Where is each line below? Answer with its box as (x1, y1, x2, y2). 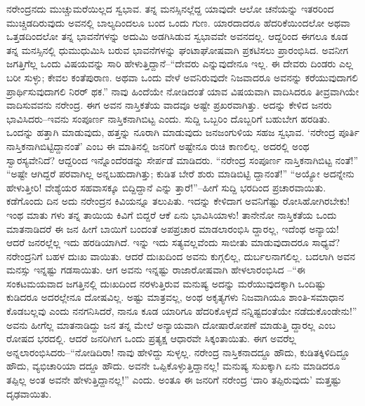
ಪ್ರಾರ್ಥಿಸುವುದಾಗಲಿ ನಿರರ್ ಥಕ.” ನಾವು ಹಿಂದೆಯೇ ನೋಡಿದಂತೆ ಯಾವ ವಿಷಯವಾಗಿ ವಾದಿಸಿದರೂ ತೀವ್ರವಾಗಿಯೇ (6, 83, 359, 98)
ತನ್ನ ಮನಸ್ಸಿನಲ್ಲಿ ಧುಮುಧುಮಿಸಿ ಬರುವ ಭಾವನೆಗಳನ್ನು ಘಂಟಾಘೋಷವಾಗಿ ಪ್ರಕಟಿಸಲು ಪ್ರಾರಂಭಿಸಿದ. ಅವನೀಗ (6, 42, 349, 57)
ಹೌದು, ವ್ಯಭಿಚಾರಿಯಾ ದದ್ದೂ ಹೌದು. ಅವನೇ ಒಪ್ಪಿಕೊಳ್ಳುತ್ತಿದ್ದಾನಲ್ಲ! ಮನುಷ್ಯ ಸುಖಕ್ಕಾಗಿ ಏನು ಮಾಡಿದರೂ (6, 358, 340, 373)
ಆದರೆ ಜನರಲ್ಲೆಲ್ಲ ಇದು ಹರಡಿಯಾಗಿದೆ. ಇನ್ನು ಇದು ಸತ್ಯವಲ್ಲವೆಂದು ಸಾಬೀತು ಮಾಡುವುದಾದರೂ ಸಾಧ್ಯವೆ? (6, 235, 340, 250)
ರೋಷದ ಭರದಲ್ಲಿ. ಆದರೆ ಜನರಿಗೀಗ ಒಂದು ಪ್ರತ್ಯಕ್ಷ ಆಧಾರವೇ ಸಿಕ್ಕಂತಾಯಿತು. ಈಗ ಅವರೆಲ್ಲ (6, 331, 296, 346)
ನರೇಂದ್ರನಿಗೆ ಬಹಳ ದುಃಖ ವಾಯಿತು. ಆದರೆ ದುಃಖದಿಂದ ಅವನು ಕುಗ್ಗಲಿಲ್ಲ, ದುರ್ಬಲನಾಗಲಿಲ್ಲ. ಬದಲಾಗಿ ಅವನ (6, 248, 356, 263)
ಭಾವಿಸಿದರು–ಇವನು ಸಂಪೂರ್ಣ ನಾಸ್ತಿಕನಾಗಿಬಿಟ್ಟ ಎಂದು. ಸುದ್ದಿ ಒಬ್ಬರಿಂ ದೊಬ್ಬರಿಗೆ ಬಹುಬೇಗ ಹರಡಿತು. (6, 111, 331, 126)
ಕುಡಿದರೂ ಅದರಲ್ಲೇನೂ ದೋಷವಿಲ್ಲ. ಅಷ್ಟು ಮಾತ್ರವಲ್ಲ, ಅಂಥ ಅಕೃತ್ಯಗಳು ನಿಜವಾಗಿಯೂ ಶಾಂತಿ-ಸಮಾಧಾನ (6, 290, 344, 304)
